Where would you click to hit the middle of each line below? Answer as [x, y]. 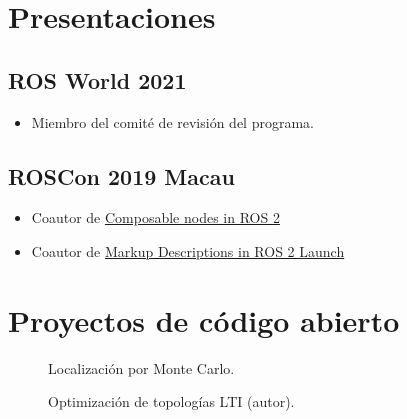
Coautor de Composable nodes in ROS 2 [155, 217]
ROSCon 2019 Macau [121, 175]
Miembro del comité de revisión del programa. [172, 121]
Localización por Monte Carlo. [141, 367]
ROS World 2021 [97, 79]
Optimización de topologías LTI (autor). [171, 401]
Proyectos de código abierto [204, 319]
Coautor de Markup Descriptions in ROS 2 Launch [188, 250]
